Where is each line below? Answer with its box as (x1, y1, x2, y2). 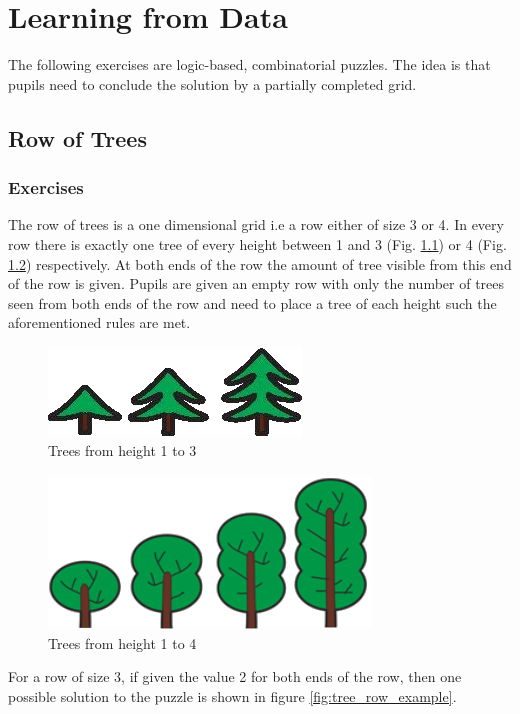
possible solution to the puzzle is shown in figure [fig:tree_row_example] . (8, 685, 457, 706)
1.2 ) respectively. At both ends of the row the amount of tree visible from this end (8, 253, 512, 274)
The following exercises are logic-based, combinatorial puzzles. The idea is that (8, 54, 491, 75)
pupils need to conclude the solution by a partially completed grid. (8, 73, 417, 94)
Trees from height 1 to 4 (48, 632, 197, 653)
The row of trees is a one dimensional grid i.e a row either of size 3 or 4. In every (8, 214, 504, 235)
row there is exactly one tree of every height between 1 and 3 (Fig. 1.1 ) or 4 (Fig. (8, 233, 507, 254)
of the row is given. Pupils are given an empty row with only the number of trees (8, 273, 505, 294)
